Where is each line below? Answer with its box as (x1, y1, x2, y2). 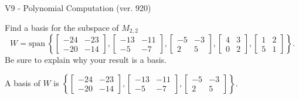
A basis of (5, 76, 40, 89)
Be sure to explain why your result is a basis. (5, 54, 167, 66)
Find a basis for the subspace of (5, 21, 119, 33)
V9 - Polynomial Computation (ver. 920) (5, 2, 151, 13)
